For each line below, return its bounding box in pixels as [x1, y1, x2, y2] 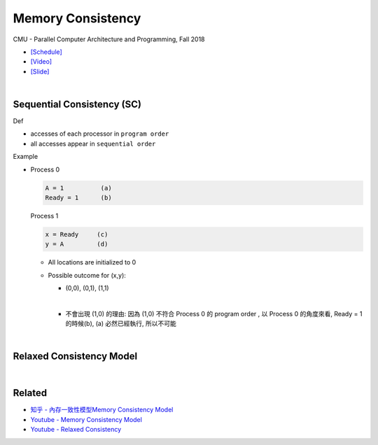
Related [13, 387, 48, 399]
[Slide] [30, 67, 50, 76]
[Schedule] [30, 48, 62, 56]
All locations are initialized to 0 [48, 258, 136, 267]
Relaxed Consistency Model [13, 351, 138, 362]
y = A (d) [45, 240, 108, 248]
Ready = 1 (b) [45, 193, 112, 202]
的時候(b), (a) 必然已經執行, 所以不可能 [65, 319, 176, 328]
